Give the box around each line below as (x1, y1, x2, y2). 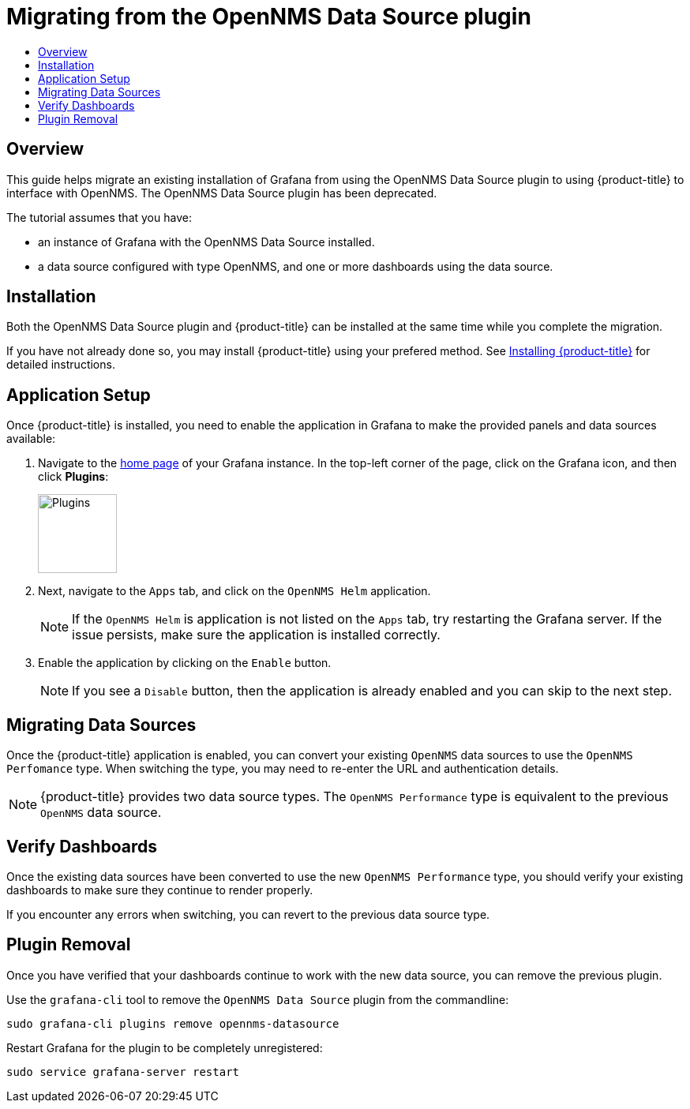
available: (6, 432, 56, 446)
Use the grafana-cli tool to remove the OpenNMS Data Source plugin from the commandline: (6, 992, 509, 1006)
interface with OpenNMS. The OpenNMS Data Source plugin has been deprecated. (6, 185, 437, 200)
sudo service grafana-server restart (6, 1065, 240, 1078)
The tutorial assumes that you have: (6, 210, 192, 224)
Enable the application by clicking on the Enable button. (38, 656, 332, 670)
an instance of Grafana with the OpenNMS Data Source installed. (38, 234, 375, 249)
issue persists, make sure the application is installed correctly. (72, 627, 441, 643)
